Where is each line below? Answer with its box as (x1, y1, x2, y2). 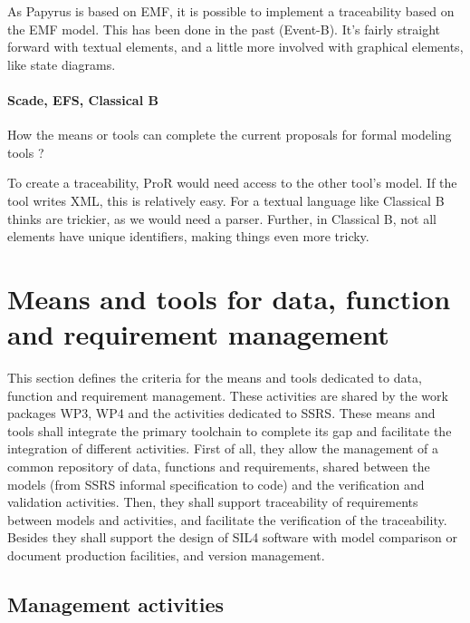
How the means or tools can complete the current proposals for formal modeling (7, 125, 452, 144)
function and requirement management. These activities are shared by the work (7, 385, 448, 404)
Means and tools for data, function (7, 279, 451, 316)
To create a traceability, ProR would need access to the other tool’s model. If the (7, 173, 457, 192)
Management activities (7, 589, 225, 618)
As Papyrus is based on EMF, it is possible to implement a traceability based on (7, 2, 455, 20)
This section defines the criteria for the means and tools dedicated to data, (7, 368, 422, 387)
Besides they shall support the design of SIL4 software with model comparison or (7, 528, 457, 547)
